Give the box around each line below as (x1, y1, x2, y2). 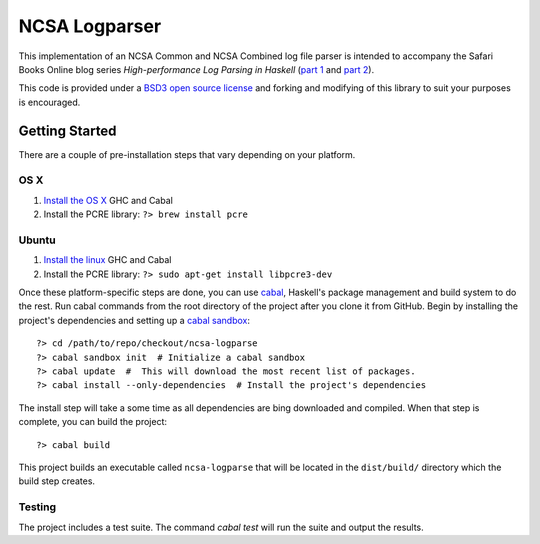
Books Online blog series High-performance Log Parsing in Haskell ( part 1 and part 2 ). (18, 63, 375, 75)
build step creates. (18, 475, 95, 487)
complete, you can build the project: (18, 416, 168, 428)
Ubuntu (18, 233, 56, 247)
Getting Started (18, 122, 117, 139)
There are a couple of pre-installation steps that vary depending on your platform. (18, 148, 356, 160)
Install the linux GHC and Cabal (43, 254, 172, 266)
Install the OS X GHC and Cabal (43, 194, 174, 206)
